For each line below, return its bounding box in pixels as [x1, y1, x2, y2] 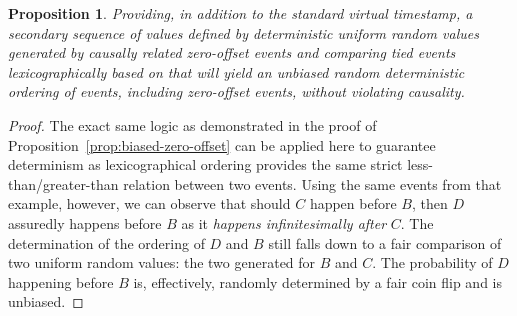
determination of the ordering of [8, 232, 205, 253]
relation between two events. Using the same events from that [123, 173, 502, 194]
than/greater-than [8, 173, 119, 194]
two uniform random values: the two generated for [8, 252, 316, 273]
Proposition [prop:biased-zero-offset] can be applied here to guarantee [8, 134, 436, 155]
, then [411, 193, 448, 214]
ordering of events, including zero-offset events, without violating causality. [8, 81, 465, 102]
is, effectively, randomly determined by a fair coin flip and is [133, 271, 502, 292]
